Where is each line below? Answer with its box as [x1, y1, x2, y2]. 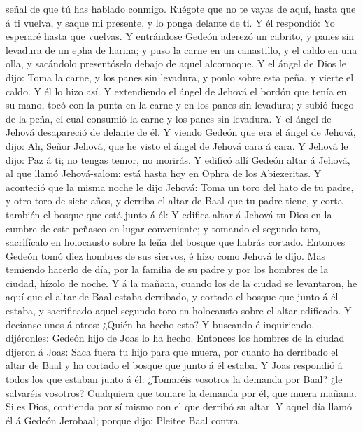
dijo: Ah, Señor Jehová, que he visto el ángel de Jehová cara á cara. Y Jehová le [6, 138, 348, 153]
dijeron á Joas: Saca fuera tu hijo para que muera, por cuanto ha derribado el [6, 344, 339, 358]
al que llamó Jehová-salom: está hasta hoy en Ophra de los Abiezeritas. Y [6, 166, 322, 181]
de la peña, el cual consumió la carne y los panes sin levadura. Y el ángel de [6, 111, 332, 125]
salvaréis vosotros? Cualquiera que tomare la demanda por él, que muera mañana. [6, 385, 357, 400]
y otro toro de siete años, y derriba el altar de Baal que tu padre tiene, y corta [6, 193, 343, 208]
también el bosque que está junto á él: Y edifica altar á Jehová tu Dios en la [6, 207, 332, 221]
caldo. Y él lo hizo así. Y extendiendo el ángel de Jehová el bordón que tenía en [6, 83, 347, 98]
